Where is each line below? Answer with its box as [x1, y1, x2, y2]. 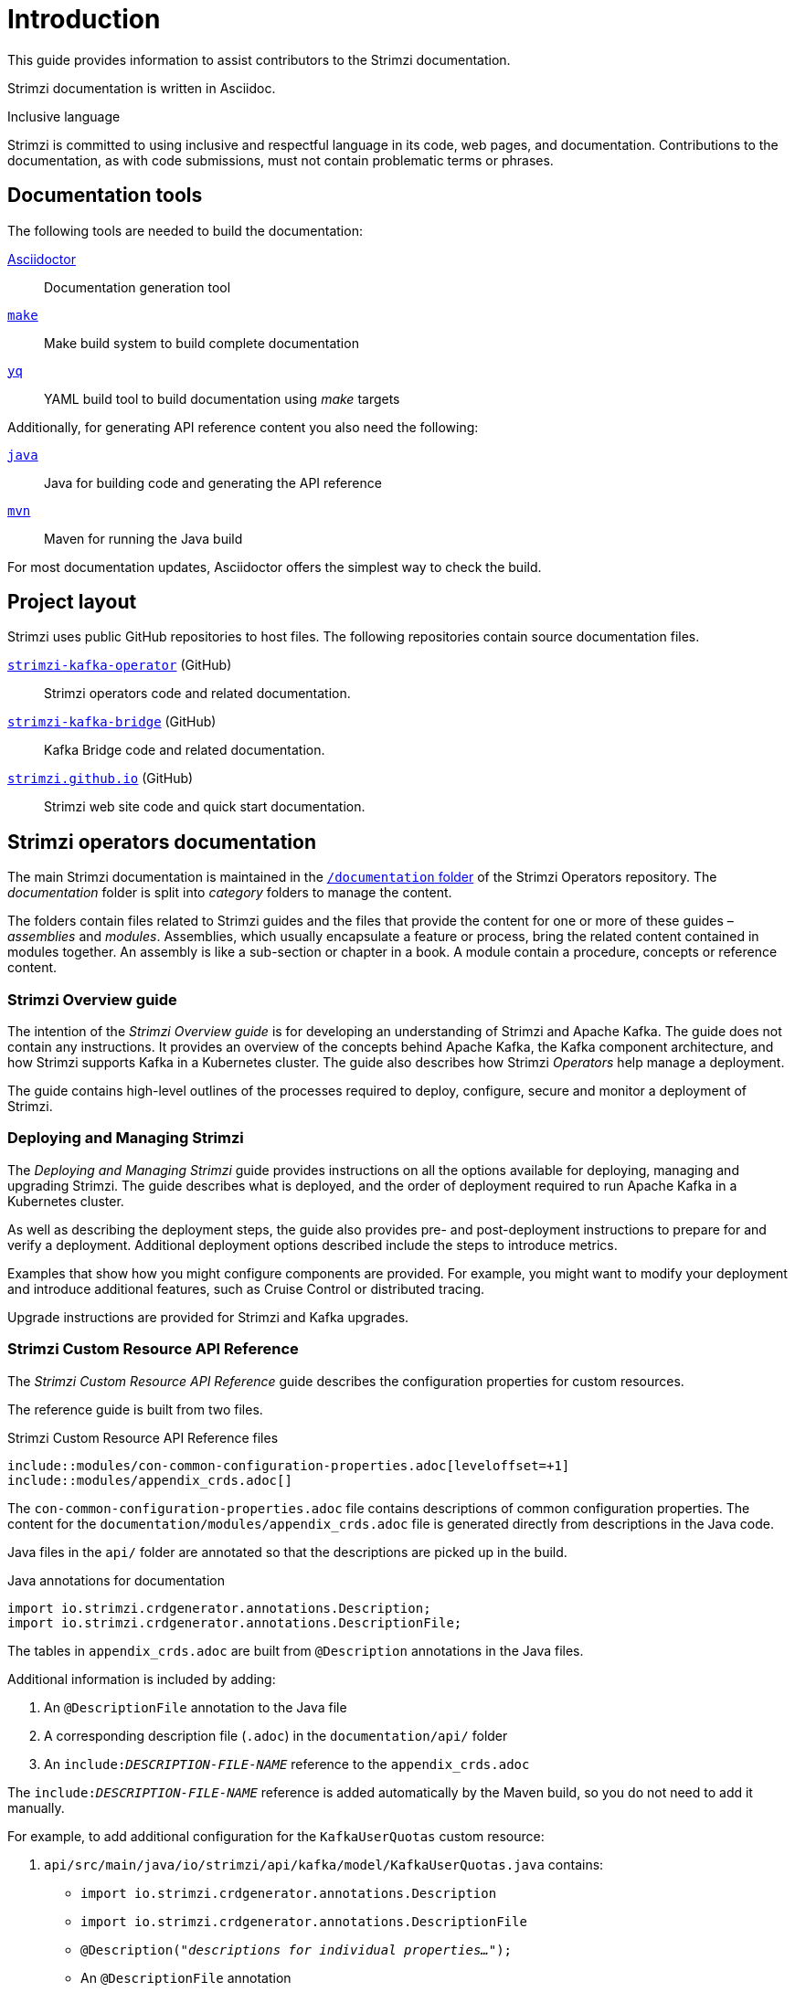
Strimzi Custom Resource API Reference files [7, 1429, 279, 1446]
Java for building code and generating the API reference [44, 474, 382, 491]
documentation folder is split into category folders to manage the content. [7, 885, 452, 901]
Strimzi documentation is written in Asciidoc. [7, 79, 276, 96]
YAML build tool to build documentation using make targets [44, 390, 400, 407]
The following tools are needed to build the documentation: [7, 222, 363, 238]
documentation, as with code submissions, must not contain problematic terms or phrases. [7, 152, 554, 168]
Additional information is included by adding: [7, 1670, 276, 1687]
